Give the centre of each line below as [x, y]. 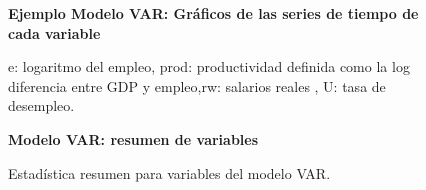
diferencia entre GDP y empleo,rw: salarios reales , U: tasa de [197, 85]
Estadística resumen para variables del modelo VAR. [169, 172]
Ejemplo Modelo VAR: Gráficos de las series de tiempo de [213, 13]
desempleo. [41, 105]
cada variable [54, 32]
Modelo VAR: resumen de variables [133, 138]
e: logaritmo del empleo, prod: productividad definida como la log [209, 66]
